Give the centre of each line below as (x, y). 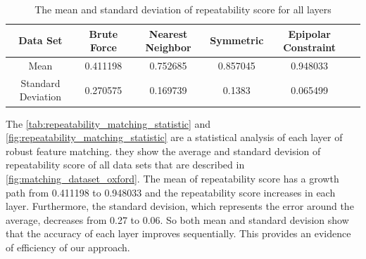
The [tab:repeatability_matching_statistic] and (108, 123)
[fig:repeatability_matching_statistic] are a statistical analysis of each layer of (174, 137)
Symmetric (237, 40)
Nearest (168, 33)
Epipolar (309, 33)
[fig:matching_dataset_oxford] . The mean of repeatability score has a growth (172, 178)
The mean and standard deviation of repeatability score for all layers (183, 9)
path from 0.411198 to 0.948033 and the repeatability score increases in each (171, 192)
